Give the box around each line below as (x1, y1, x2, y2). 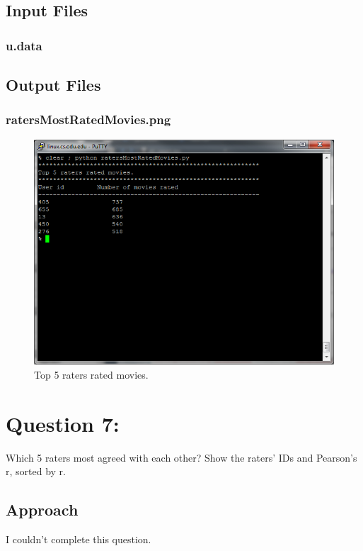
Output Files (6, 74, 101, 96)
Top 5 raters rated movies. (34, 367, 149, 382)
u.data (6, 36, 42, 54)
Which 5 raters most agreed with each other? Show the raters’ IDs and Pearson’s (6, 450, 357, 464)
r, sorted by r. (6, 464, 66, 479)
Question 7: (6, 408, 120, 438)
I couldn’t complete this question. (6, 532, 151, 547)
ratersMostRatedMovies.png (6, 111, 171, 128)
